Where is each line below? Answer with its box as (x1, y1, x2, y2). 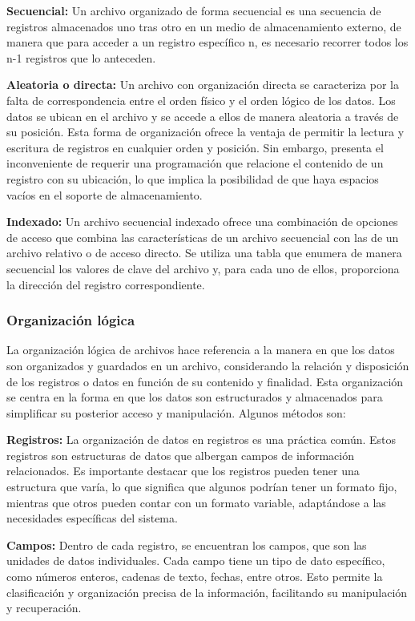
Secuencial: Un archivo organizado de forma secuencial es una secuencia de (6, 2, 381, 18)
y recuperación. (6, 599, 82, 616)
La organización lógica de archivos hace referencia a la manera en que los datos (6, 341, 395, 358)
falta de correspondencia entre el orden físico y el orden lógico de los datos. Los (6, 91, 396, 108)
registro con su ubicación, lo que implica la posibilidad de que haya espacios (6, 170, 379, 187)
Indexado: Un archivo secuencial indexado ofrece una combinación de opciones (6, 213, 398, 230)
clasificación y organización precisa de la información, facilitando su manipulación (6, 583, 408, 600)
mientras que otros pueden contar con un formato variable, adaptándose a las (6, 494, 386, 510)
